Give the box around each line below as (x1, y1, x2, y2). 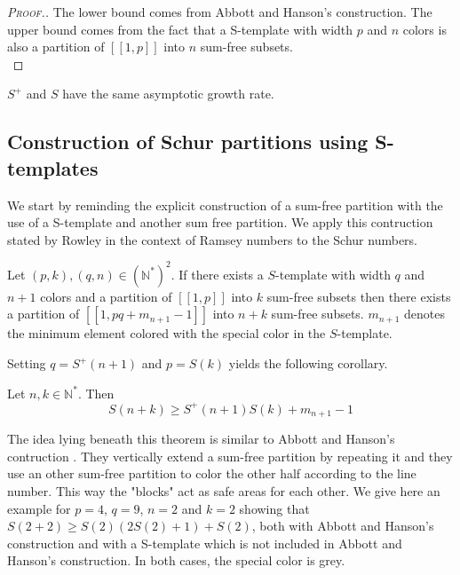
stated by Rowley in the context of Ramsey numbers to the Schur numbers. (7, 230, 417, 248)
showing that (239, 499, 310, 517)
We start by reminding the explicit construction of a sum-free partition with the (7, 195, 443, 214)
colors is (402, 20, 447, 38)
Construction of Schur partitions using (7, 128, 369, 155)
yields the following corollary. (228, 354, 388, 373)
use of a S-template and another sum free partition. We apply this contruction (7, 213, 433, 232)
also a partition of (7, 37, 105, 56)
